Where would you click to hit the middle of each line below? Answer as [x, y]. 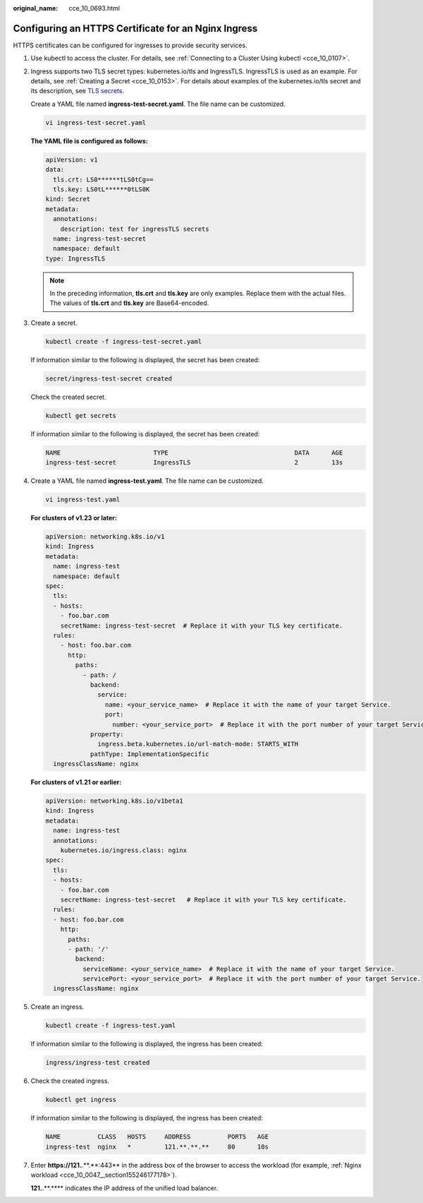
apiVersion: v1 [72, 160]
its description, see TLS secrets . [78, 91]
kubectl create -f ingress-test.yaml [111, 1026]
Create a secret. [54, 323]
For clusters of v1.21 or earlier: [76, 782]
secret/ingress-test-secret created [109, 378]
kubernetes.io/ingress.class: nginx [123, 850]
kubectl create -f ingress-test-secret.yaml [124, 341]
